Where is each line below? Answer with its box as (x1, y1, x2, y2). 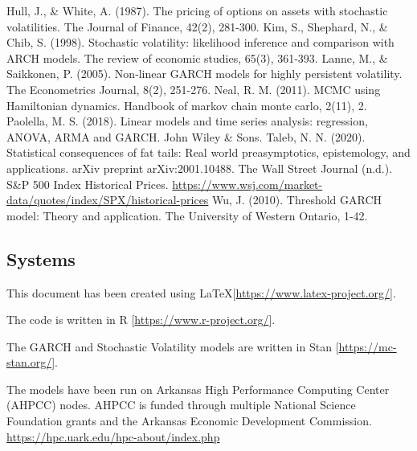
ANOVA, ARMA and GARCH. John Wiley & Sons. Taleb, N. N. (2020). (6, 128, 366, 145)
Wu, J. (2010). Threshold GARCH (212, 191, 382, 208)
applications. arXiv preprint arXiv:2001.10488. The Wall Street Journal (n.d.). (6, 159, 393, 176)
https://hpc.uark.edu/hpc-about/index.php (6, 428, 220, 445)
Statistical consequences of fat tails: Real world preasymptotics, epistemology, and (6, 144, 411, 161)
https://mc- (338, 338, 397, 355)
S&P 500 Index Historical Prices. (6, 175, 169, 192)
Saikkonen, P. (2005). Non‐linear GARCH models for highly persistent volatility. (6, 65, 403, 82)
